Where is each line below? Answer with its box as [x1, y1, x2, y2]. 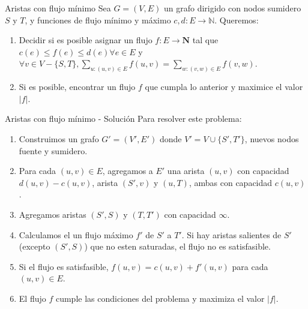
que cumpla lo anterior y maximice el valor [145, 80, 303, 93]
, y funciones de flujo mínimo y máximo [25, 13, 171, 26]
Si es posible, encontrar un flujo [19, 80, 136, 93]
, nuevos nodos [244, 133, 299, 145]
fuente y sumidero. [19, 144, 88, 157]
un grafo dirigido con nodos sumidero [163, 2, 301, 14]
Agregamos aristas [19, 208, 86, 220]
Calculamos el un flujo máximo [19, 228, 133, 241]
